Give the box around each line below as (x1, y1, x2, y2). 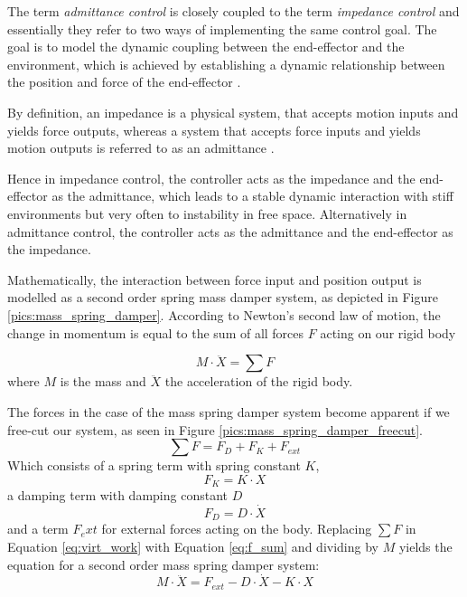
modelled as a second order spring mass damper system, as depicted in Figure (7, 288, 438, 307)
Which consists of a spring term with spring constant (7, 456, 301, 475)
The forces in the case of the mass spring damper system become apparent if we (7, 402, 450, 421)
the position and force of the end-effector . (7, 72, 241, 91)
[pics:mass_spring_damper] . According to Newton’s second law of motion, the (7, 305, 441, 324)
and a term (7, 519, 69, 538)
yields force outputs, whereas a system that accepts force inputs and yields (7, 120, 421, 139)
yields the (398, 537, 453, 555)
